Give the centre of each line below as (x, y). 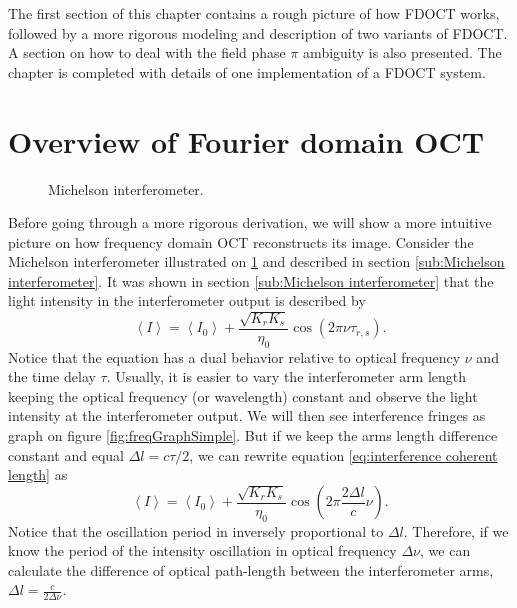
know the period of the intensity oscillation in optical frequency (202, 550)
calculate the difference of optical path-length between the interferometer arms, (251, 569)
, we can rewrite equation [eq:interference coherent (343, 454)
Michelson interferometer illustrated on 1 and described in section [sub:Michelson (256, 261)
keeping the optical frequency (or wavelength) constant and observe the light (243, 395)
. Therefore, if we (456, 530)
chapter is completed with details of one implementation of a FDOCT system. (247, 71)
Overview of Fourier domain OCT (246, 140)
